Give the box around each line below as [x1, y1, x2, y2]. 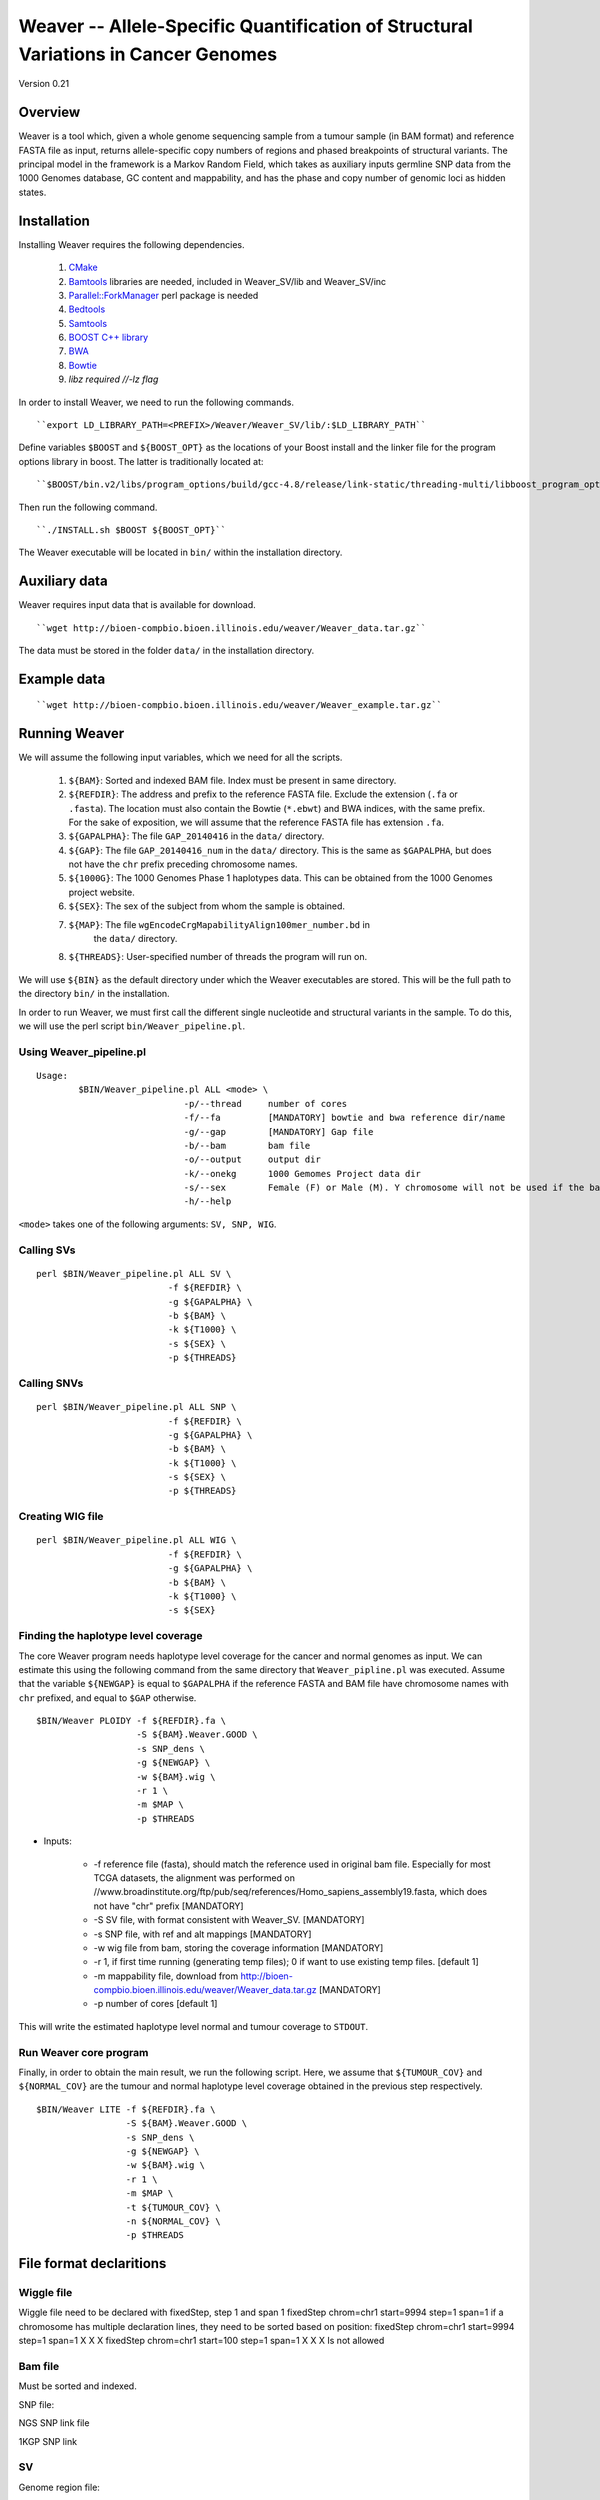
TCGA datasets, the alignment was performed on [93, 1871, 295, 1884]
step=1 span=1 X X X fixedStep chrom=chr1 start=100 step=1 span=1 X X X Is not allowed [18, 2335, 385, 2347]
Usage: [36, 1070, 69, 1081]
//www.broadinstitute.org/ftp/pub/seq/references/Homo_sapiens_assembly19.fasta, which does [93, 1886, 488, 1898]
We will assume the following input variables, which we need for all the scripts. [18, 751, 343, 764]
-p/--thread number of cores [183, 1098, 348, 1109]
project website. [68, 886, 135, 898]
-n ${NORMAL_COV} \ [125, 2215, 222, 2227]
